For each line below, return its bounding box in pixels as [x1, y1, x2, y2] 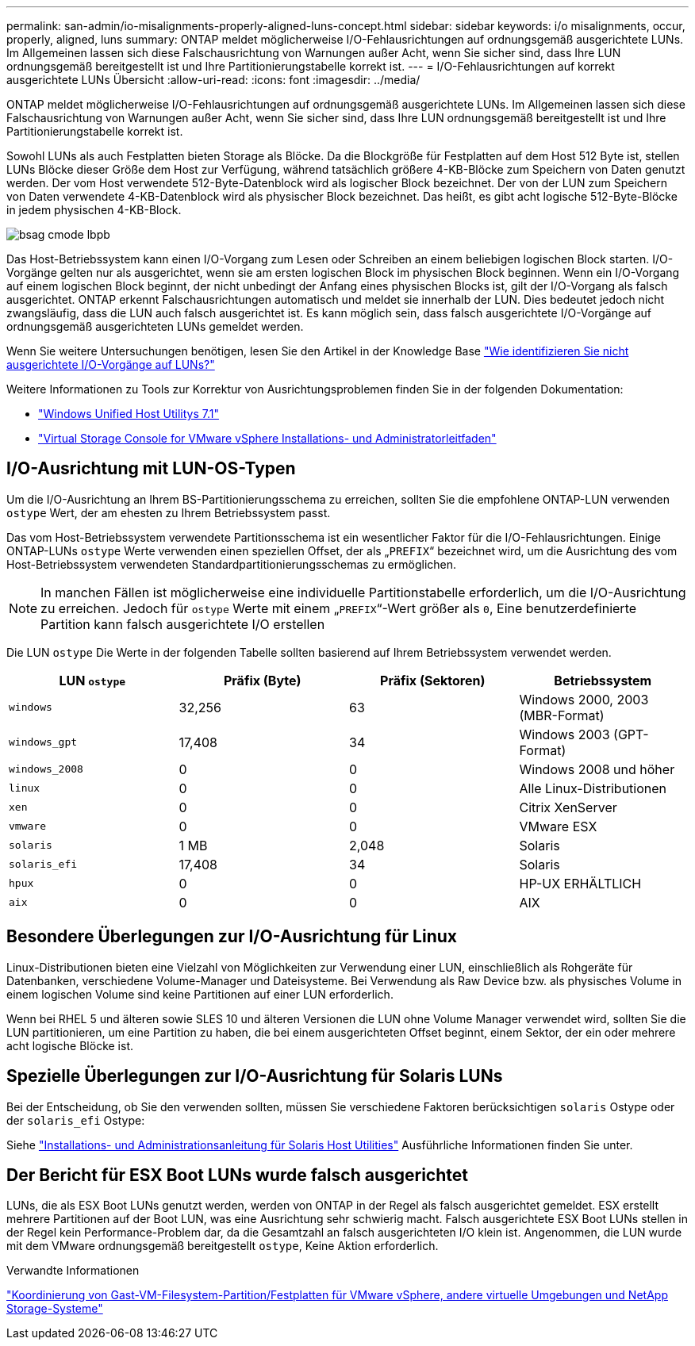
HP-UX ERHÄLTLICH [519, 875, 642, 892]
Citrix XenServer [519, 799, 617, 815]
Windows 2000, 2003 [519, 691, 649, 708]
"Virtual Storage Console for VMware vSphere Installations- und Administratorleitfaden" [38, 431, 497, 445]
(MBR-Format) [519, 707, 605, 723]
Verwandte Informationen [6, 1264, 140, 1278]
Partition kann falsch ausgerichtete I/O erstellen [40, 615, 325, 632]
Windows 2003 [519, 726, 610, 742]
